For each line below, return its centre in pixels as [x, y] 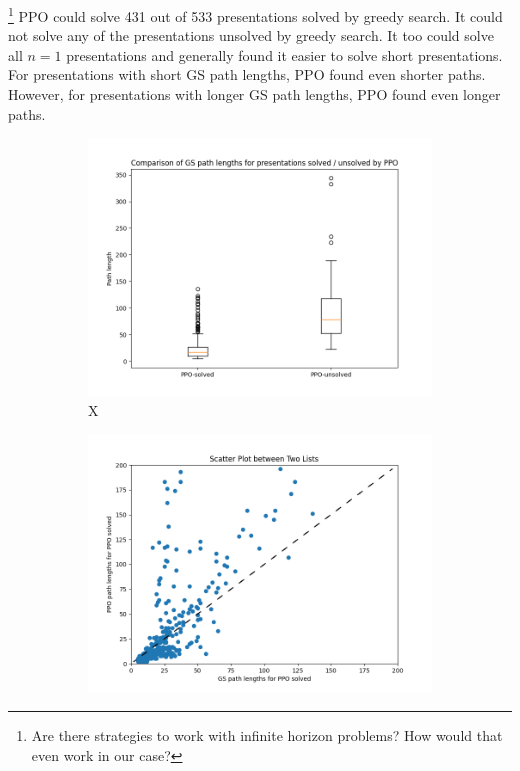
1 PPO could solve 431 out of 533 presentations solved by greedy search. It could [255, 14]
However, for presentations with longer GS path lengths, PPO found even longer [254, 94]
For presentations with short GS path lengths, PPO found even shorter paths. [247, 74]
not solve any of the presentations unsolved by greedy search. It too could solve [251, 35]
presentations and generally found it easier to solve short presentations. [284, 54]
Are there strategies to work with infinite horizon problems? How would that [267, 735]
